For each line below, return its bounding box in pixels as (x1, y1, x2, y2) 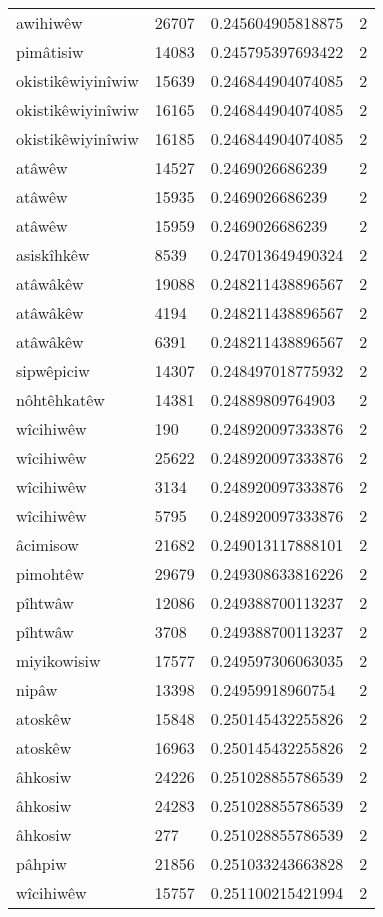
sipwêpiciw (16, 359, 90, 382)
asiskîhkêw (16, 243, 90, 266)
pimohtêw (16, 562, 85, 585)
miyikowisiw (16, 649, 101, 672)
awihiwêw (16, 11, 83, 34)
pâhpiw (16, 852, 67, 875)
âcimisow (16, 533, 79, 556)
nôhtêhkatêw (16, 388, 105, 411)
